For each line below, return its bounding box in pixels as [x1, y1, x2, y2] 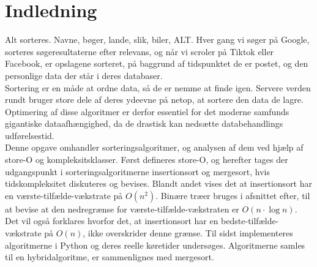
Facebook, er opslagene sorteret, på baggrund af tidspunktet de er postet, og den [5, 57, 308, 70]
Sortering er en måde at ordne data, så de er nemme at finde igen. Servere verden [5, 81, 311, 94]
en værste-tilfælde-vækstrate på [5, 189, 123, 201]
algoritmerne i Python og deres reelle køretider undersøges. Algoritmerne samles [5, 238, 305, 251]
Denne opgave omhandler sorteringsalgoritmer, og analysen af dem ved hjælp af [5, 141, 304, 154]
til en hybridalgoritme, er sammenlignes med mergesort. [5, 250, 214, 263]
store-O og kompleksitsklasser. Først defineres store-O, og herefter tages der [5, 153, 288, 166]
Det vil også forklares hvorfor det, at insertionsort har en [5, 214, 218, 227]
